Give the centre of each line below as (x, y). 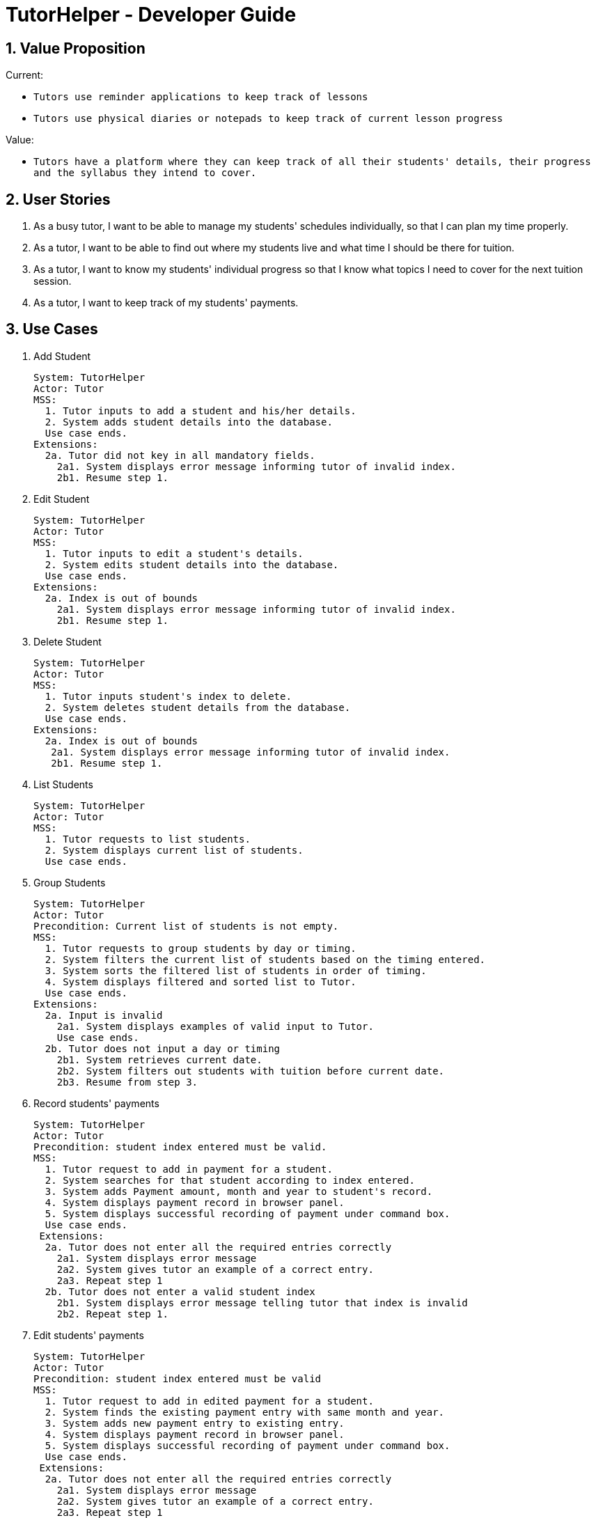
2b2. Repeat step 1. (112, 1314)
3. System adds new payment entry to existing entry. (195, 1423)
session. (53, 281)
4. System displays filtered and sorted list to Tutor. (201, 981)
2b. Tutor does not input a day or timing (163, 1048)
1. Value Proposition (76, 48)
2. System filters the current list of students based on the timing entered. (265, 959)
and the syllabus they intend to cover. (145, 173)
